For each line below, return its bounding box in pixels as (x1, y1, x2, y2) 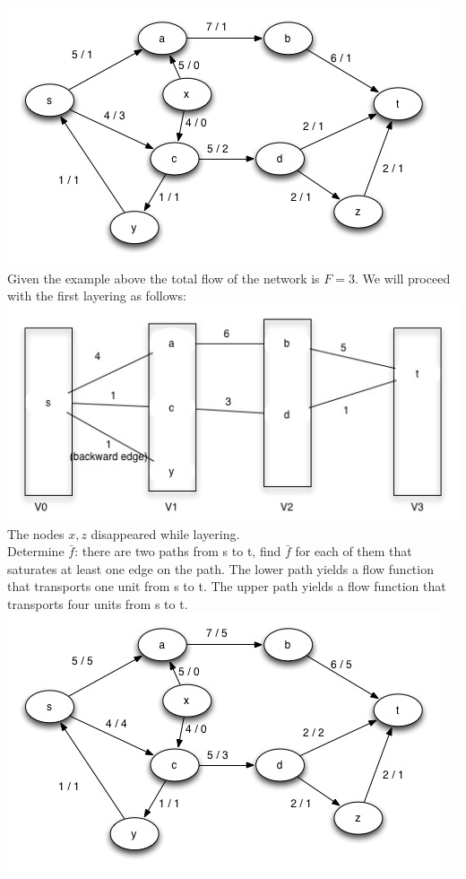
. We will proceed (354, 268, 451, 287)
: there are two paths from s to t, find (74, 542, 281, 561)
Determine (7, 542, 65, 561)
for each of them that (295, 542, 412, 561)
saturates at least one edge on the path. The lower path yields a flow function (7, 559, 434, 578)
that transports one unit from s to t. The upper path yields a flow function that (7, 577, 446, 596)
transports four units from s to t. (7, 595, 188, 614)
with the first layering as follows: (7, 286, 186, 305)
